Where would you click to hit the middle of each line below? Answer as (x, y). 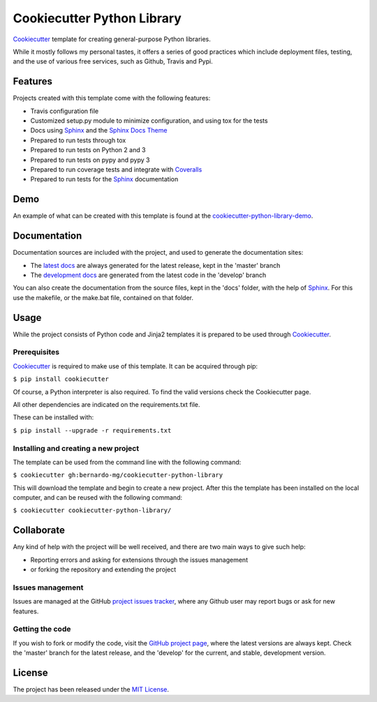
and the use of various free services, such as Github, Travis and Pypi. (113, 61)
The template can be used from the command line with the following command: (127, 462)
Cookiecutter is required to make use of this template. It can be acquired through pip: (135, 366)
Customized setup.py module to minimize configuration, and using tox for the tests (149, 121)
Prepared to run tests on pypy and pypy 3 (90, 160)
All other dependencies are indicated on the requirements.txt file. (106, 404)
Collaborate (39, 530)
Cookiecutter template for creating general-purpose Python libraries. (112, 39)
